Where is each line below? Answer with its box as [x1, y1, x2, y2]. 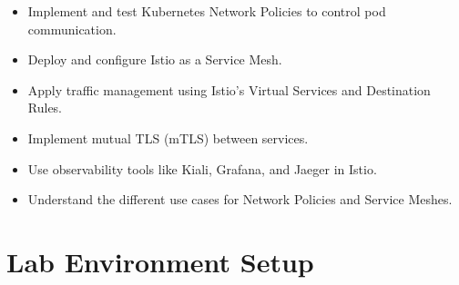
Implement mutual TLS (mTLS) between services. [27, 128, 309, 147]
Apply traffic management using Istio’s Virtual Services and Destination [27, 80, 431, 99]
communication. [27, 19, 117, 38]
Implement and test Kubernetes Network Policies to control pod [27, 2, 386, 20]
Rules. [27, 98, 63, 117]
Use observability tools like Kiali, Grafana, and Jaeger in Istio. [27, 159, 377, 178]
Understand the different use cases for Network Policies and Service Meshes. [27, 190, 453, 209]
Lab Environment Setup [6, 242, 314, 280]
